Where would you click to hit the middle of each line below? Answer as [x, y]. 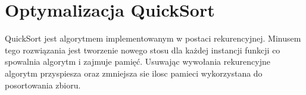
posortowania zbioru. [43, 85]
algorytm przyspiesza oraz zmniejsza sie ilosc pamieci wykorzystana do [134, 73]
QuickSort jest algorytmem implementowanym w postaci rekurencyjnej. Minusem [153, 38]
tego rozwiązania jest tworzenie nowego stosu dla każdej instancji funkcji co [143, 50]
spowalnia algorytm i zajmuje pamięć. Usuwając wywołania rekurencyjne [138, 61]
